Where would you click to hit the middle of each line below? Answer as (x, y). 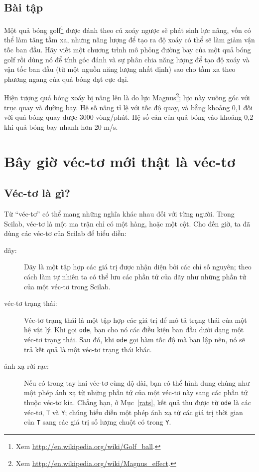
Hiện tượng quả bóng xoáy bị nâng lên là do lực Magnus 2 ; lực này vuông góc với (127, 97)
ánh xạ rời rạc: (26, 366)
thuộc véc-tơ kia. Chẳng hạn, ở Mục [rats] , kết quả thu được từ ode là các (138, 402)
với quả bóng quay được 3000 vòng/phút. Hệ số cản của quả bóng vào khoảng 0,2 (129, 117)
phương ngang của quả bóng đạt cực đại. (66, 79)
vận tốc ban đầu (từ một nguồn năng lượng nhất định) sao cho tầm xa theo (120, 69)
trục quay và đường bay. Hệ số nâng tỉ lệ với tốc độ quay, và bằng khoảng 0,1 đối (129, 107)
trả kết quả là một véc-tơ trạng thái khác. (88, 349)
